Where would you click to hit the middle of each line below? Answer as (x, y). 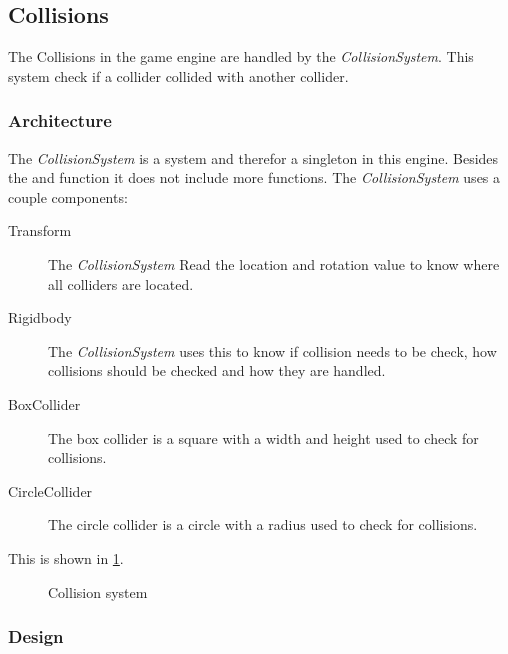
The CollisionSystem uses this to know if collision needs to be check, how (272, 350)
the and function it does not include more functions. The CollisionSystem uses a (254, 177)
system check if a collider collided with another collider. (178, 75)
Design (36, 636)
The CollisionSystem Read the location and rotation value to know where (274, 263)
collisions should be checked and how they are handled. (217, 370)
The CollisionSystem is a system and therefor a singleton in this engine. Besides (253, 157)
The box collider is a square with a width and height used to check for (263, 437)
